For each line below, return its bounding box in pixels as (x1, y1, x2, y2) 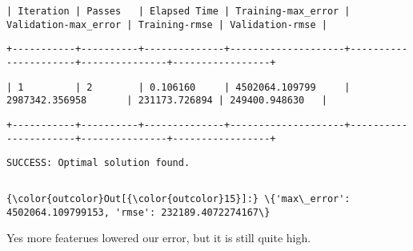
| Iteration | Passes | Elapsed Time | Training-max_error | (6, 6, 351, 17)
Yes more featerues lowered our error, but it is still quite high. (6, 229, 311, 246)
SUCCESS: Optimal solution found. (6, 157, 190, 169)
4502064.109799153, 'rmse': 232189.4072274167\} (6, 206, 271, 218)
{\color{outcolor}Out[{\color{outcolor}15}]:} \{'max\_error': (6, 192, 351, 204)
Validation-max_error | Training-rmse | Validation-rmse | (6, 18, 327, 30)
